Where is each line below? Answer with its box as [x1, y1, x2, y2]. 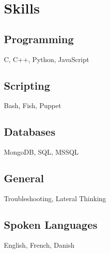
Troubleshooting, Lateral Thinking [4, 193, 106, 203]
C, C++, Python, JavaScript [4, 54, 89, 64]
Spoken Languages [4, 217, 97, 232]
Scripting [4, 78, 50, 93]
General [4, 171, 44, 186]
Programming [4, 31, 74, 46]
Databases [4, 124, 55, 139]
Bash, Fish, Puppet [4, 100, 61, 111]
